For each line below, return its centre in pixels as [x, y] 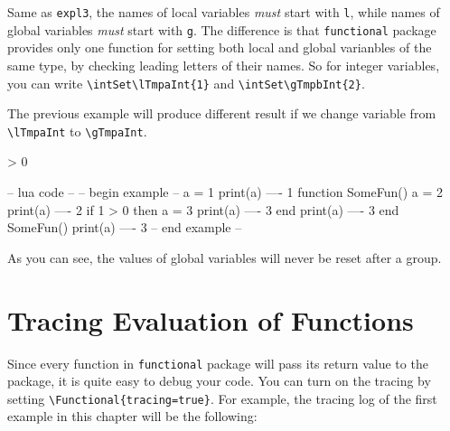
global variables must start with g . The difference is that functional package [222, 29]
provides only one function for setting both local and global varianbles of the [220, 47]
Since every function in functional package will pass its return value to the [218, 363]
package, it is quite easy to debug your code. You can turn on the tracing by [219, 381]
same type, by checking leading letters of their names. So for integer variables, [224, 65]
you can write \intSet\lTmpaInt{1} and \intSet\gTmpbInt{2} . [186, 83]
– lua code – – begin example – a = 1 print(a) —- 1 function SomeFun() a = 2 [225, 192]
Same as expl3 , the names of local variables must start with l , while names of [224, 12]
